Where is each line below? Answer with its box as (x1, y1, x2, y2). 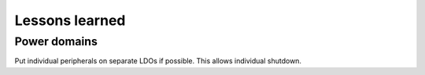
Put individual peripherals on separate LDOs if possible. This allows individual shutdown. (14, 56, 302, 66)
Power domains (14, 34, 98, 48)
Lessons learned (14, 12, 126, 29)
